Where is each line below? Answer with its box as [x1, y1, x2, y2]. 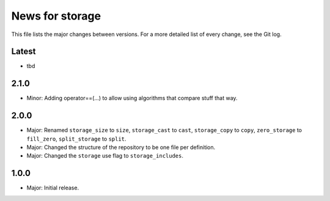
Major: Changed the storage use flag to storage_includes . [26, 152, 183, 159]
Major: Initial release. [26, 184, 79, 192]
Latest [11, 46, 36, 57]
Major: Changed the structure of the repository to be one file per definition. [26, 144, 216, 151]
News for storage [11, 9, 101, 23]
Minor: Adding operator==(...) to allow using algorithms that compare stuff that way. [26, 95, 238, 102]
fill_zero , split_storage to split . [26, 135, 127, 142]
